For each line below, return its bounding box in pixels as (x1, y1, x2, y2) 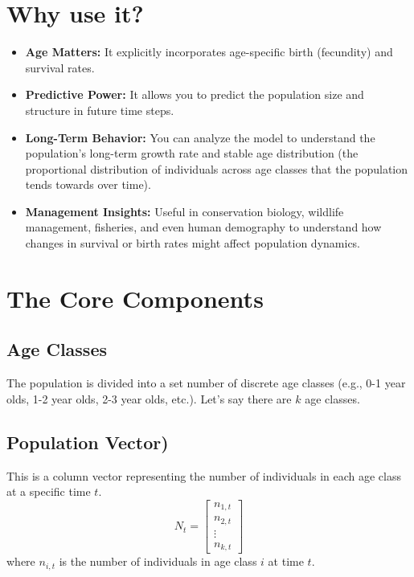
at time (268, 553, 304, 570)
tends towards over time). (25, 176, 151, 193)
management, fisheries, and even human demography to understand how (25, 219, 382, 235)
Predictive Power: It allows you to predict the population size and (25, 86, 364, 103)
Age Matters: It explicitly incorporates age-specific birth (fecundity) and (25, 43, 393, 60)
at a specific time (6, 483, 91, 500)
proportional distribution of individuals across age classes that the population (25, 160, 408, 177)
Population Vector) (6, 429, 169, 454)
